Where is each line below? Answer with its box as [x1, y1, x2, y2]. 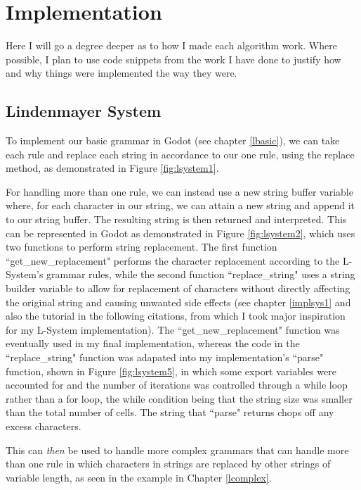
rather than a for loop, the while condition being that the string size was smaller [6, 391, 353, 406]
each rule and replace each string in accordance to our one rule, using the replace [6, 146, 355, 161]
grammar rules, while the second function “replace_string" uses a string [46, 267, 355, 282]
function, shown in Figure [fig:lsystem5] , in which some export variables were [6, 363, 336, 378]
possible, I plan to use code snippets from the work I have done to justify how [6, 51, 341, 66]
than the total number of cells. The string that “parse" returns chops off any [6, 405, 334, 420]
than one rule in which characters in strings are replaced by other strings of [6, 456, 331, 471]
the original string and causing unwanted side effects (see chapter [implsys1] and [6, 294, 351, 309]
